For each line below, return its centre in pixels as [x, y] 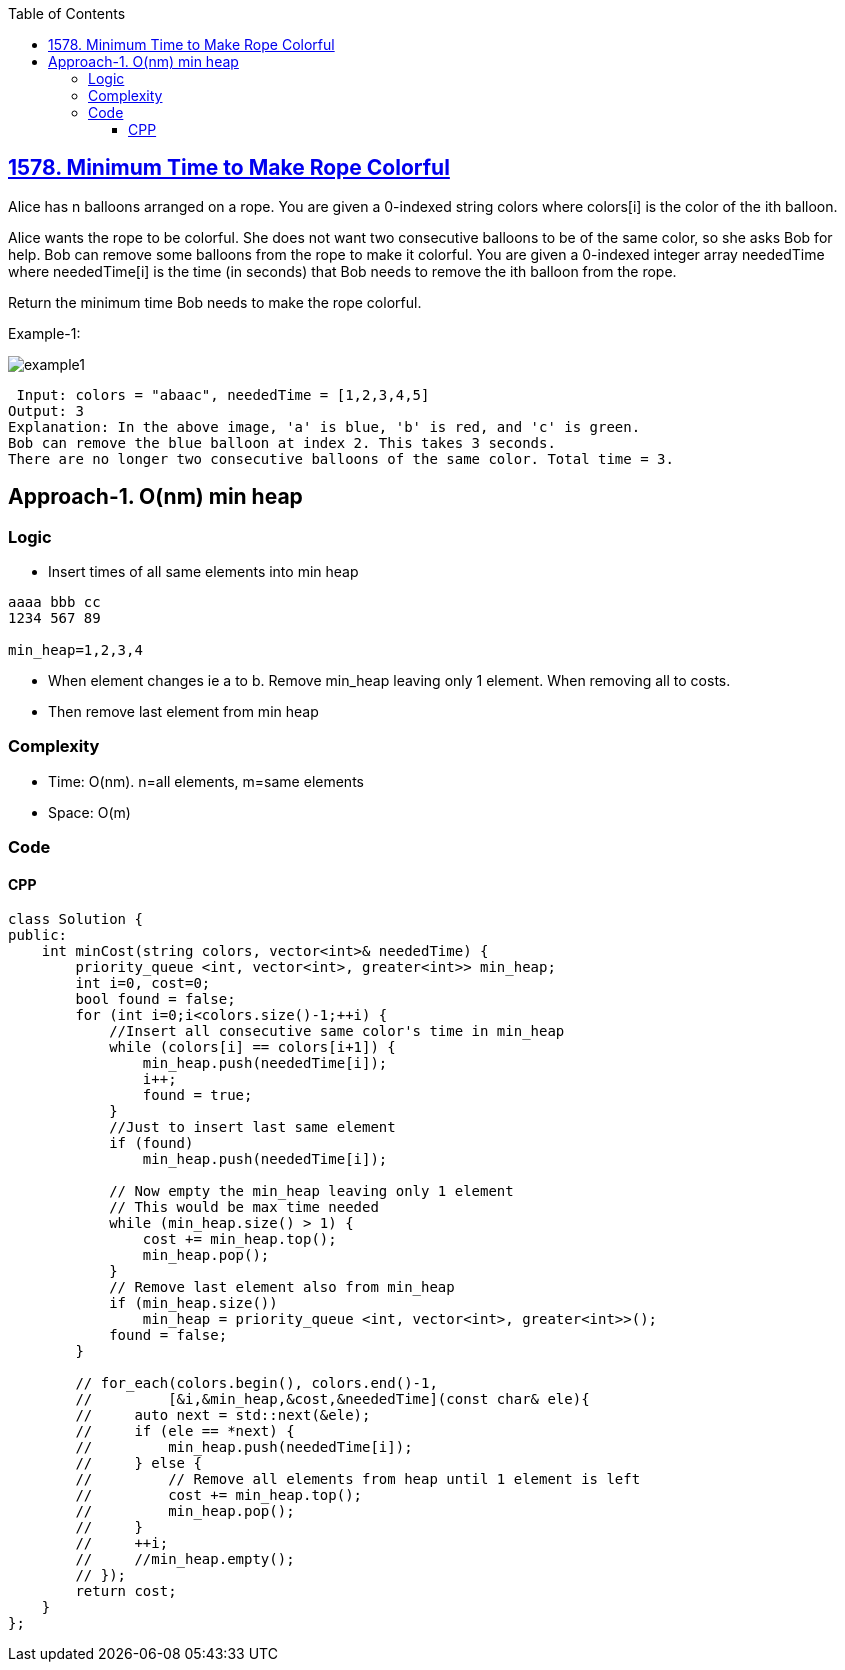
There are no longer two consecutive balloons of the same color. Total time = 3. [341, 458]
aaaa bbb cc [54, 602]
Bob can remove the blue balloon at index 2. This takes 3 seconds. [282, 442]
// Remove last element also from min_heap [282, 1287]
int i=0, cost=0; [143, 983]
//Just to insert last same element [252, 1127]
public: [38, 935]
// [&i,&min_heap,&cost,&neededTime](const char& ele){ [332, 1399]
